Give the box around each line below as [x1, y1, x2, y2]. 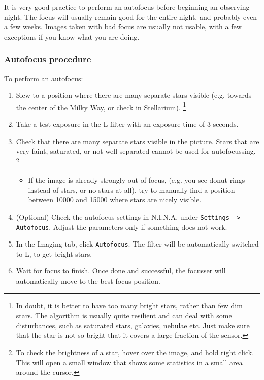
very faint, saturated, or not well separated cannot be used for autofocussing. [16, 146, 256, 156]
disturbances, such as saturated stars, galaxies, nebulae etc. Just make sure [16, 320, 250, 330]
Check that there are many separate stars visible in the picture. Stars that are [16, 135, 259, 146]
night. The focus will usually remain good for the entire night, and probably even [4, 11, 257, 22]
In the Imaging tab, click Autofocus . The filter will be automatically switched [16, 238, 259, 249]
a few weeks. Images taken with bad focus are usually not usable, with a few [4, 21, 242, 32]
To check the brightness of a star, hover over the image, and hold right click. [16, 347, 254, 357]
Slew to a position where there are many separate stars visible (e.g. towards [16, 90, 252, 100]
